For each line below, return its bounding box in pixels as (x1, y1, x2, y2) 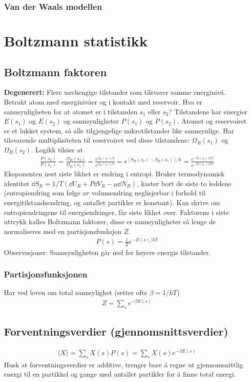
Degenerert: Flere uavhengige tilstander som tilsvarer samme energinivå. (4, 87, 226, 97)
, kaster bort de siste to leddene (136, 178, 231, 188)
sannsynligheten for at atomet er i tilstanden (4, 106, 138, 116)
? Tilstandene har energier (168, 106, 248, 116)
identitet (4, 178, 29, 188)
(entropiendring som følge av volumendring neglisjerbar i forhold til (4, 188, 206, 198)
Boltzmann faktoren (4, 64, 107, 79)
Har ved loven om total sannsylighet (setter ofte (4, 287, 147, 297)
